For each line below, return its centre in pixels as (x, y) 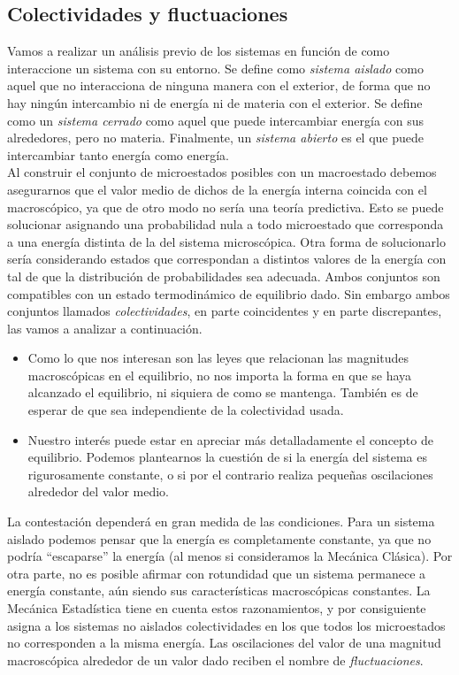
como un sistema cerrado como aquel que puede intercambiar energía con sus (216, 120)
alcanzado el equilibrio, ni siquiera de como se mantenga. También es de (223, 392)
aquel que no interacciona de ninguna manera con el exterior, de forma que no (219, 85)
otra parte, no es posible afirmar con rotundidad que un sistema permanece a (217, 573)
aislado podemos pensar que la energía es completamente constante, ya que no (219, 538)
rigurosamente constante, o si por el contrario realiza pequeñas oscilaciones (230, 474)
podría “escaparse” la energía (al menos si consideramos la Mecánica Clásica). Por (230, 556)
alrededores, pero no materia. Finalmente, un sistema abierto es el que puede (215, 138)
